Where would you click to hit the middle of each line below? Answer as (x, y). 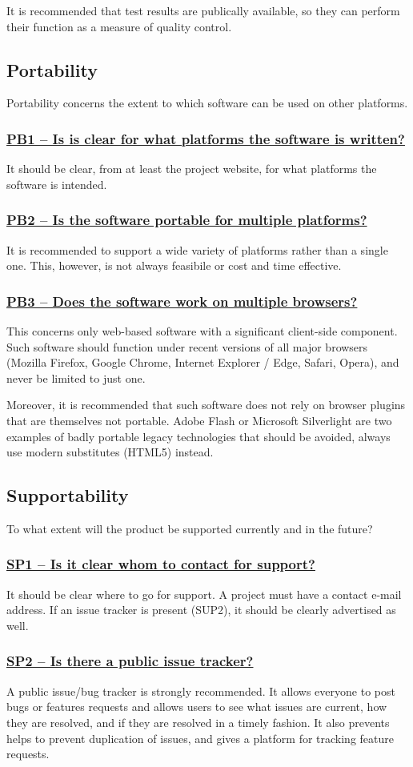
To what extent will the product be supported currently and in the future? (190, 528)
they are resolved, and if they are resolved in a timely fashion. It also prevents (198, 722)
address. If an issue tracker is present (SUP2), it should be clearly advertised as (201, 610)
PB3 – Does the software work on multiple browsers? (182, 301)
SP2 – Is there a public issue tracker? (130, 661)
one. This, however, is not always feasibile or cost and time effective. (174, 265)
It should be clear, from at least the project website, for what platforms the (192, 169)
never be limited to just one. (76, 377)
